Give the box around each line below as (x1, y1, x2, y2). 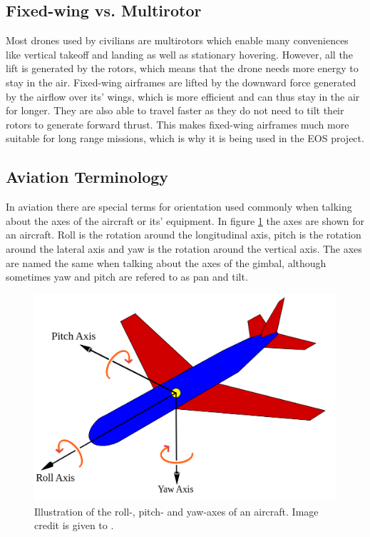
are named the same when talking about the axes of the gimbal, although (6, 255, 327, 270)
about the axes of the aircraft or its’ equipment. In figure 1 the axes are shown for (6, 213, 364, 228)
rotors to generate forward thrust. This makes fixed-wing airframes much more (6, 116, 349, 131)
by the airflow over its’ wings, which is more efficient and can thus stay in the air (6, 89, 360, 104)
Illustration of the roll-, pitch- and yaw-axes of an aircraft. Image (34, 503, 319, 518)
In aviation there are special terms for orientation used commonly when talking (6, 199, 352, 214)
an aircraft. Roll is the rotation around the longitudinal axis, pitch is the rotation (6, 227, 361, 242)
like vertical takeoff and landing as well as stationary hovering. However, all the (6, 46, 353, 61)
